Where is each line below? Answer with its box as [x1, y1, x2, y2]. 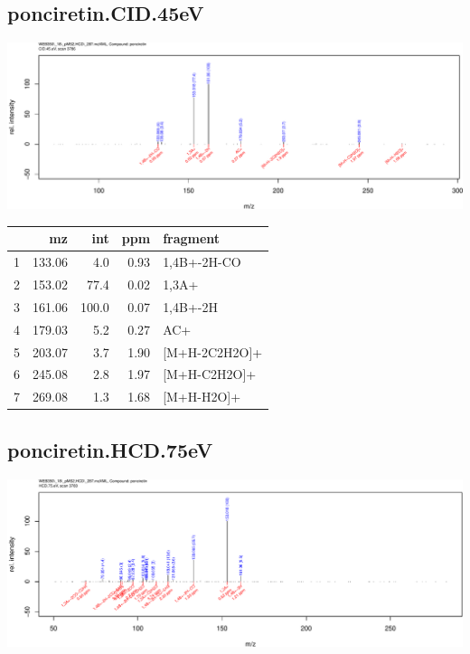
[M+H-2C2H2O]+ [163, 342, 263, 361]
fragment [163, 229, 221, 248]
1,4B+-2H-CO [163, 252, 241, 271]
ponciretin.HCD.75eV [7, 435, 213, 463]
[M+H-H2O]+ [163, 387, 241, 406]
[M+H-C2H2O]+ [163, 365, 257, 384]
